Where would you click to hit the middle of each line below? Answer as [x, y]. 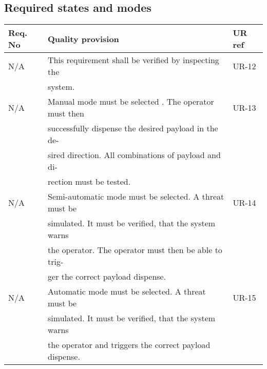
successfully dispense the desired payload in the [133, 128]
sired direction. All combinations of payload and [134, 155]
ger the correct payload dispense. [107, 277]
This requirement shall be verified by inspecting [133, 60]
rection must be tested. [89, 182]
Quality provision [83, 38]
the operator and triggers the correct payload [129, 345]
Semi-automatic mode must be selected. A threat [136, 197]
